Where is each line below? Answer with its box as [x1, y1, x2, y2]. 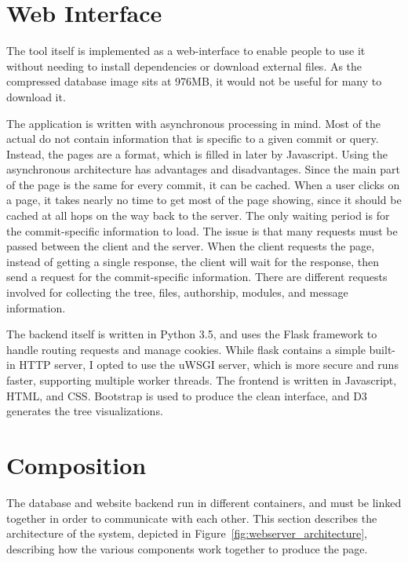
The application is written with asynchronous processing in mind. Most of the [6, 115, 381, 131]
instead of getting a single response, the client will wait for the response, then [6, 253, 380, 269]
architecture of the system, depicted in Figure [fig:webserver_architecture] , [6, 525, 367, 542]
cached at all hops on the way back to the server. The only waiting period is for [6, 207, 390, 224]
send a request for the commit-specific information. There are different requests [6, 268, 388, 285]
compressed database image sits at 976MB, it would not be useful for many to [6, 73, 382, 89]
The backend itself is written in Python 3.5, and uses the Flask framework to [6, 326, 377, 342]
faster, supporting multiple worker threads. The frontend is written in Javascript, [6, 372, 397, 388]
